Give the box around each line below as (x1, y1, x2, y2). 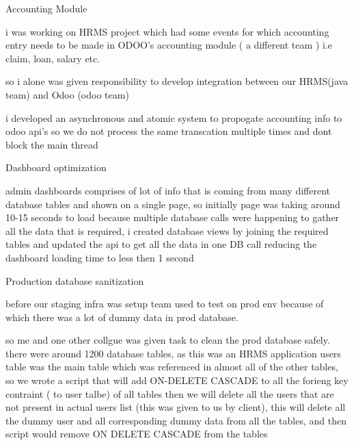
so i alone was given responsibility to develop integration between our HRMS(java (5, 74, 349, 88)
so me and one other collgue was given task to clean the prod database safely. (5, 333, 330, 347)
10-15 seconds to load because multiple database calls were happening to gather (5, 210, 340, 225)
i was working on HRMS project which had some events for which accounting (5, 24, 329, 38)
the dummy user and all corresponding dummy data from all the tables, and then (5, 413, 346, 427)
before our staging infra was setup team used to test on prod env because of (5, 296, 324, 311)
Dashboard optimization (5, 160, 107, 175)
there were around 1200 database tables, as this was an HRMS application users (5, 346, 341, 360)
